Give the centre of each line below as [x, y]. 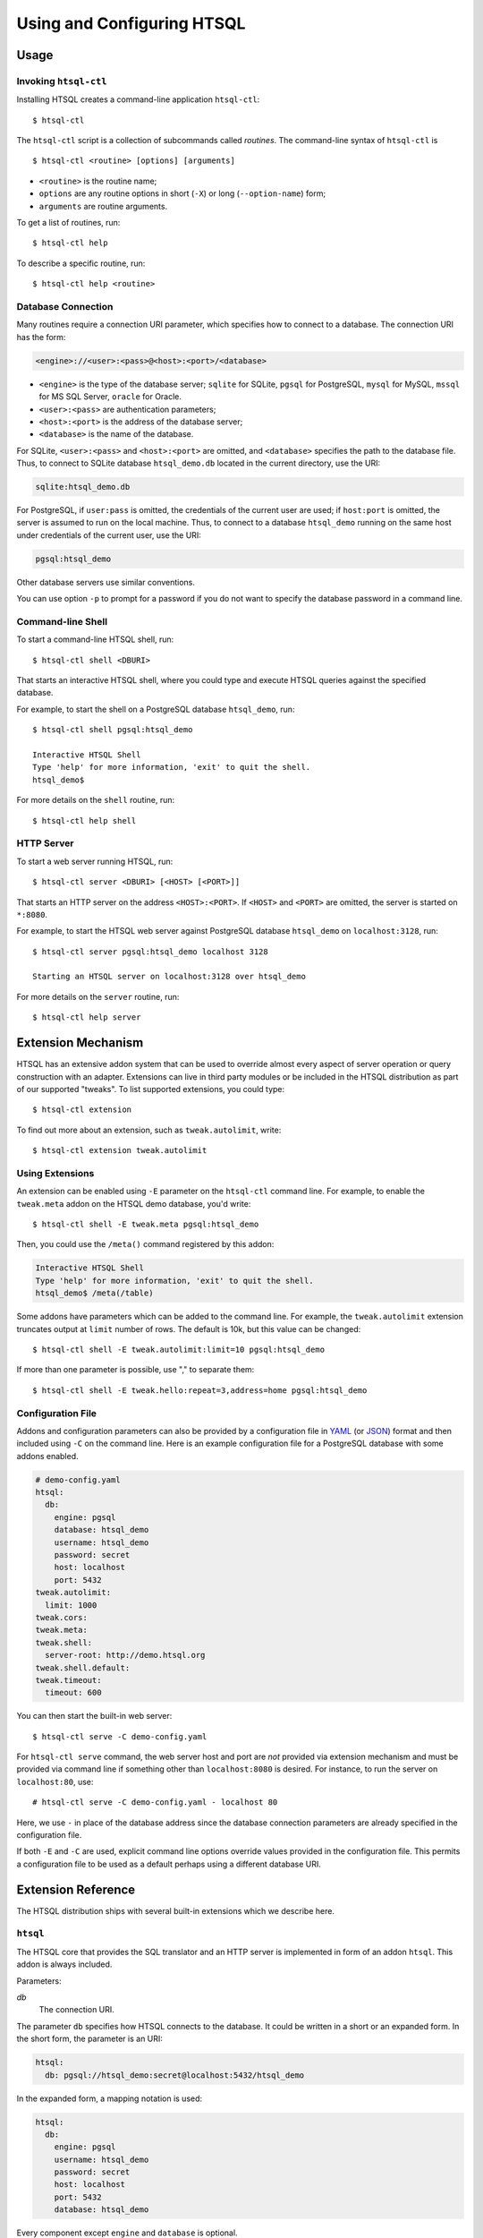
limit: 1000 [71, 1605]
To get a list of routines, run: [68, 223]
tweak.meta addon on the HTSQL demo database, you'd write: [134, 1203]
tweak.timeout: [68, 1680]
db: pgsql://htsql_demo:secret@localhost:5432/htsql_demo [175, 2075]
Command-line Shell [62, 621]
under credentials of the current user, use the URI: [109, 535]
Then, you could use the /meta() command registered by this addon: [145, 1244]
